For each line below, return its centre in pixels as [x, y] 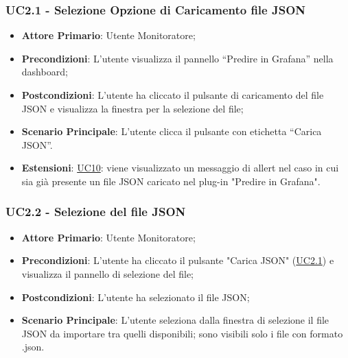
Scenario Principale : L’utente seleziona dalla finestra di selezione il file [175, 320]
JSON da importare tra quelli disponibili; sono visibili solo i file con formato [182, 333]
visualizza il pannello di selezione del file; [108, 273]
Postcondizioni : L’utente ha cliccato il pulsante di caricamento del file [173, 95]
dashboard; [45, 72]
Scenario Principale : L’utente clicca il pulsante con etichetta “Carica [172, 131]
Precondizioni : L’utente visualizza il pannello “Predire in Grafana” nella [177, 58]
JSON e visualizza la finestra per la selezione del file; [132, 108]
